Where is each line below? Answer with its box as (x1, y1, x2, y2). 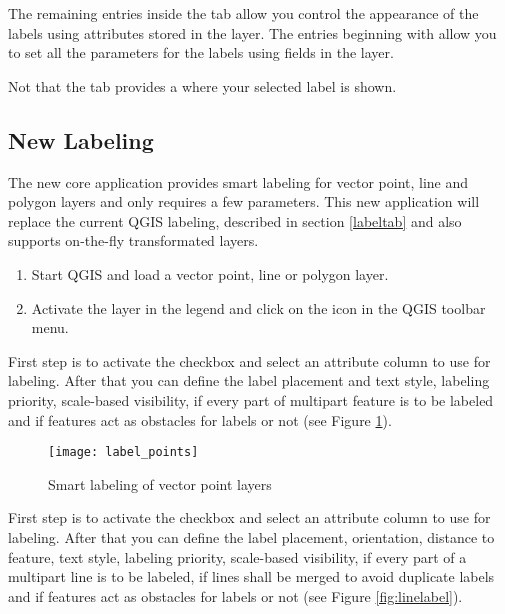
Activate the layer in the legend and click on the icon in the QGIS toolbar (31, 297, 486, 318)
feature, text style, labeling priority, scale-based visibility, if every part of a (8, 546, 467, 567)
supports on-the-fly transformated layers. (8, 230, 259, 251)
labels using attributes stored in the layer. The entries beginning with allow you (8, 22, 497, 43)
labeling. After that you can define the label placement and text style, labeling (8, 370, 490, 391)
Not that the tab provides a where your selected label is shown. (8, 75, 397, 96)
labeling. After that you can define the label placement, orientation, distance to (8, 526, 495, 547)
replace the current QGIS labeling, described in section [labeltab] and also (8, 210, 462, 231)
